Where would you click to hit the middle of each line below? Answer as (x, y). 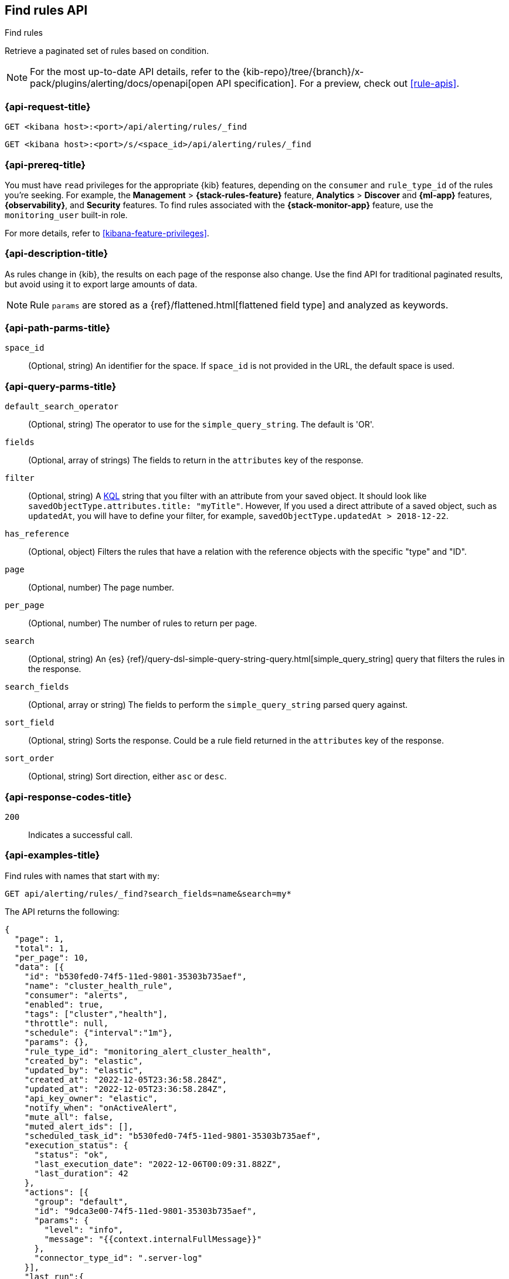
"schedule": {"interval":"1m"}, (99, 1032)
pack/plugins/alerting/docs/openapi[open (122, 84)
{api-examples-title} (52, 855)
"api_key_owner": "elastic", (91, 1098)
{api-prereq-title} (45, 164)
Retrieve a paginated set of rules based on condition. (107, 51)
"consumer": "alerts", (76, 995)
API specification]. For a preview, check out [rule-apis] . (337, 84)
